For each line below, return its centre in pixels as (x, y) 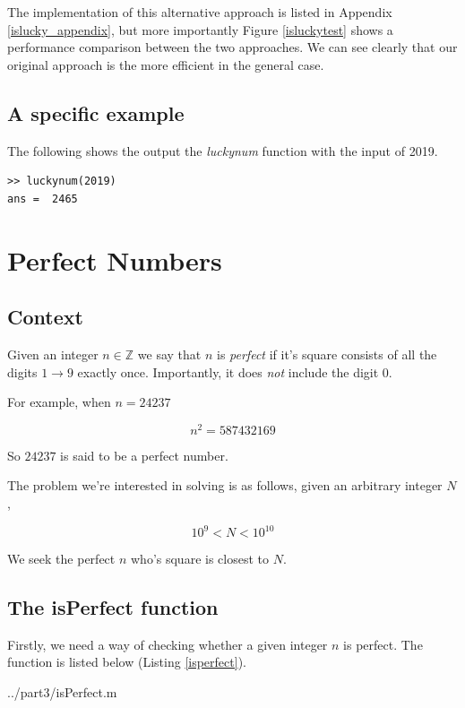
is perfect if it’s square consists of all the (327, 354)
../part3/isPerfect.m (62, 692)
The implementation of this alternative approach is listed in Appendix (200, 12)
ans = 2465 (43, 199)
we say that (169, 354)
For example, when (59, 402)
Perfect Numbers (115, 259)
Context (45, 317)
